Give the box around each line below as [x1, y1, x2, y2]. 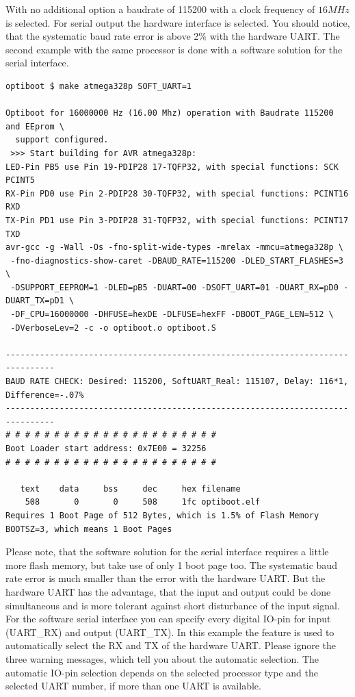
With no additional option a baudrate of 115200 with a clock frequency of [5, 2, 315, 16]
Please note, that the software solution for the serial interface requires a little [5, 544, 329, 559]
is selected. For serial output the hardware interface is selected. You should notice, [5, 15, 350, 29]
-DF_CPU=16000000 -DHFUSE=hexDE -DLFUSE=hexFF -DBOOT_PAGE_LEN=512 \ [10, 309, 334, 320]
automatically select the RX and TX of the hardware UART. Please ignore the [5, 638, 337, 652]
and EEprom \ [5, 121, 64, 131]
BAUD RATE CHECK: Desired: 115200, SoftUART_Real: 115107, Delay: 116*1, [5, 377, 349, 387]
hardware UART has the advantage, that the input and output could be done [5, 584, 331, 598]
